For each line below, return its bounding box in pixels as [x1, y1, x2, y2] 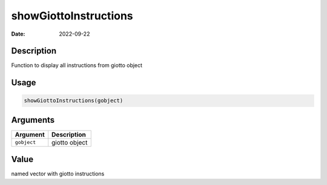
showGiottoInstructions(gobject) [24, 97, 124, 104]
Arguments [11, 115, 55, 125]
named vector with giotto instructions [11, 170, 105, 178]
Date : [11, 30, 25, 37]
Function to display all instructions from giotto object [11, 62, 142, 69]
